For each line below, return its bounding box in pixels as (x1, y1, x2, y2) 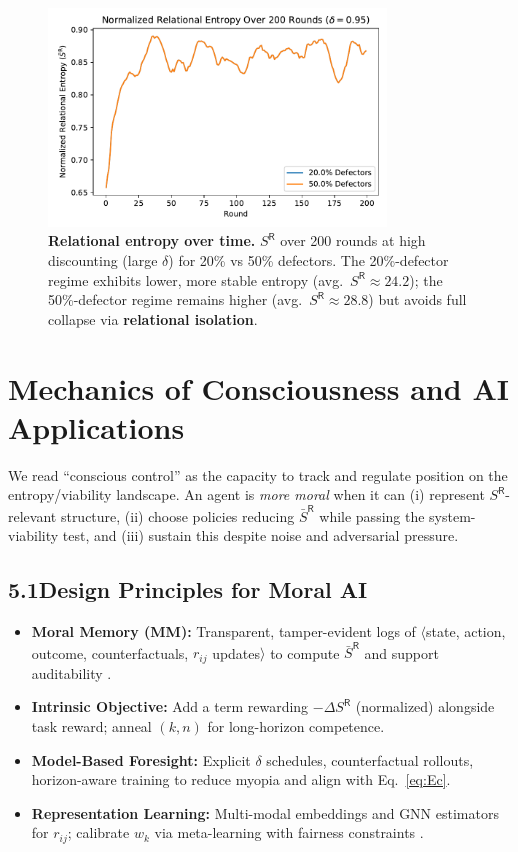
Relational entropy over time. (48, 230, 256, 251)
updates (212, 642, 261, 663)
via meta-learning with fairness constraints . (154, 822, 424, 843)
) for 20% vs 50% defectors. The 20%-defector (168, 250, 449, 271)
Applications (8, 406, 185, 447)
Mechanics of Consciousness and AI (8, 367, 509, 408)
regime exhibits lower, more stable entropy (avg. (48, 269, 344, 290)
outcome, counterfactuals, (31, 642, 189, 663)
